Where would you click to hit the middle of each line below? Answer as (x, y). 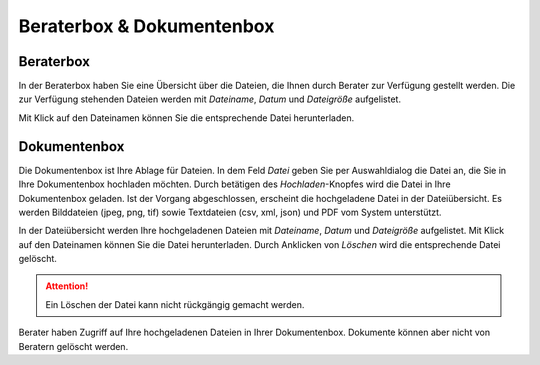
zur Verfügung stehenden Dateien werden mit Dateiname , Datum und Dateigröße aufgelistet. (210, 99)
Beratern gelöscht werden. (73, 346)
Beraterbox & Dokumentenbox (146, 26)
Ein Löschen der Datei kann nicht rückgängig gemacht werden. (175, 304)
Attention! (67, 286)
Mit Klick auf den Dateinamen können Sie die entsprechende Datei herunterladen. (186, 117)
